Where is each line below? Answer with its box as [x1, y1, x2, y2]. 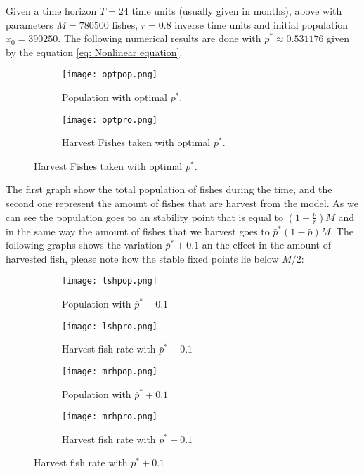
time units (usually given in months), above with [131, 4, 342, 18]
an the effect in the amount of [202, 237, 332, 252]
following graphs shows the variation [6, 237, 162, 252]
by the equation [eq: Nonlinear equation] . [6, 44, 183, 59]
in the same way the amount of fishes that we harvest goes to [6, 223, 270, 238]
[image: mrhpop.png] [62, 366, 158, 376]
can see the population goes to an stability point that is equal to [6, 209, 284, 224]
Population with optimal [62, 90, 167, 105]
